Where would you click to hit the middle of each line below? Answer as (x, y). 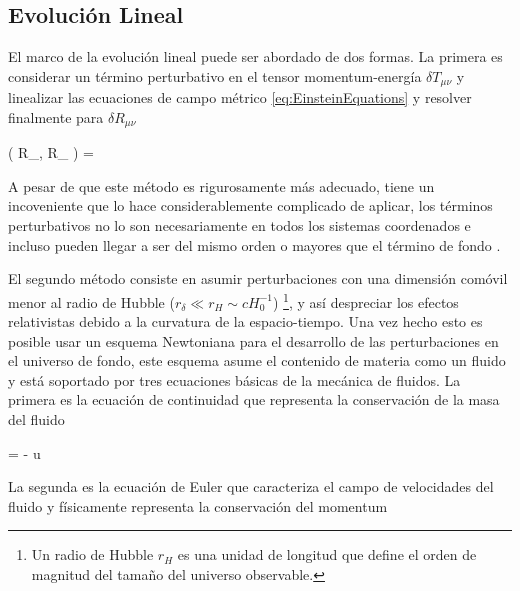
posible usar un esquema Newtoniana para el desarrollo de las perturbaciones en (253, 340)
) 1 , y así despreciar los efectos (366, 300)
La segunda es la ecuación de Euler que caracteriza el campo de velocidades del (251, 486)
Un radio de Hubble (92, 554)
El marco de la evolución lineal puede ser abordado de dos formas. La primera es (255, 56)
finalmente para (56, 116)
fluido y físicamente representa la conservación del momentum (198, 505)
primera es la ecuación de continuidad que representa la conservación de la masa (254, 399)
